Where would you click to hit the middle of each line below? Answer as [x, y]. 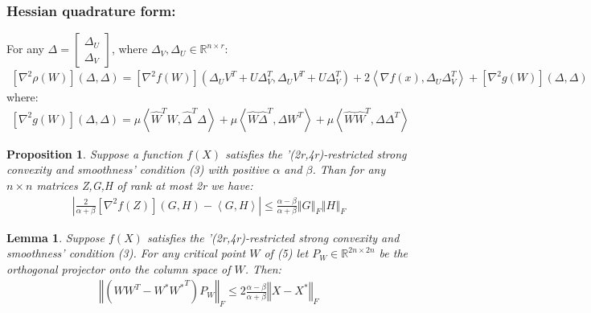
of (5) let [286, 253]
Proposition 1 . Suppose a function [95, 153]
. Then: [263, 268]
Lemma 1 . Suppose [56, 237]
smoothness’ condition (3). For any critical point [126, 253]
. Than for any [349, 169]
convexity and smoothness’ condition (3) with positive [138, 169]
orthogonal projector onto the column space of [119, 268]
